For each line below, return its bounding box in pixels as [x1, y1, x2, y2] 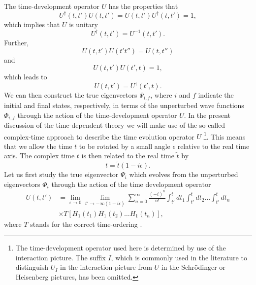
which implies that [4, 19, 60, 30]
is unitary [69, 19, 98, 30]
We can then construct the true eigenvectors [4, 90, 137, 100]
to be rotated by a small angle [79, 141, 170, 151]
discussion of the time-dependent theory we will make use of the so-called [4, 119, 225, 130]
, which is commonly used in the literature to [111, 252, 247, 262]
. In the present [184, 109, 230, 120]
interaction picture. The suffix [15, 252, 106, 262]
